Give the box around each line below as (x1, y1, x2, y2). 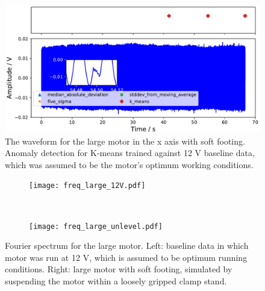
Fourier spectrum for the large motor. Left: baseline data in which (5, 239, 249, 252)
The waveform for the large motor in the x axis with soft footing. (5, 134, 245, 147)
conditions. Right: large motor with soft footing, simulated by (5, 263, 232, 275)
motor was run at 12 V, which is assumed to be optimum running (5, 251, 248, 263)
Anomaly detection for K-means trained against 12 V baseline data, (5, 146, 255, 159)
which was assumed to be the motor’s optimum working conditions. (5, 158, 254, 171)
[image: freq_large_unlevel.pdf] (29, 222, 163, 231)
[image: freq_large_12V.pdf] (29, 181, 146, 190)
